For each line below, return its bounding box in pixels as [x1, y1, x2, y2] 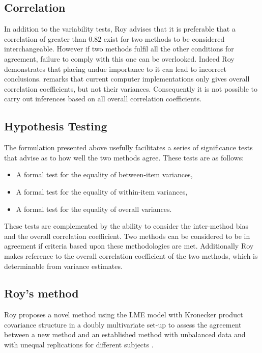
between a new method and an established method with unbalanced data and [4, 329, 246, 340]
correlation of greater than [4, 33, 86, 44]
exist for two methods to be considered [103, 33, 225, 44]
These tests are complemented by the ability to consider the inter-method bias [4, 221, 248, 231]
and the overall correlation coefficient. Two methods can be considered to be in [4, 230, 250, 241]
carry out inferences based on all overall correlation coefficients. [4, 93, 202, 104]
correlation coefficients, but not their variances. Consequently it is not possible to [4, 83, 257, 94]
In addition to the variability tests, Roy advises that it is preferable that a [4, 23, 236, 34]
